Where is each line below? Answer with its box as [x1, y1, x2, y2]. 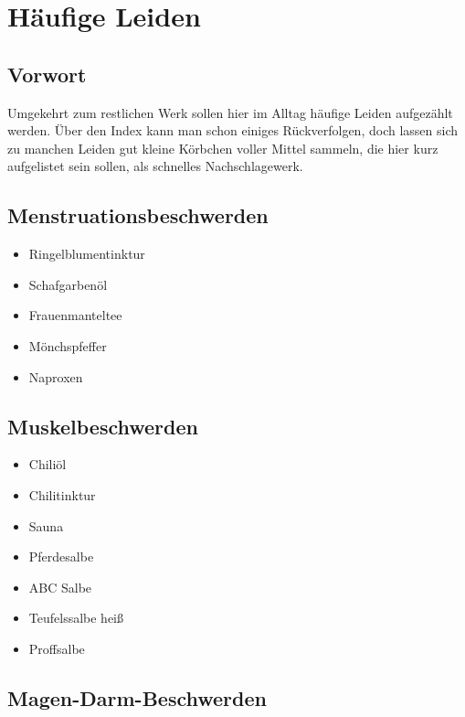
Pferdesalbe [28, 547, 94, 566]
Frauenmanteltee [28, 305, 122, 325]
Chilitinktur [28, 485, 96, 504]
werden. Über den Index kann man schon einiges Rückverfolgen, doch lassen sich [7, 121, 459, 140]
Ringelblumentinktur [28, 244, 145, 263]
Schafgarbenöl [28, 274, 108, 294]
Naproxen [28, 367, 83, 386]
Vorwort [7, 59, 87, 88]
